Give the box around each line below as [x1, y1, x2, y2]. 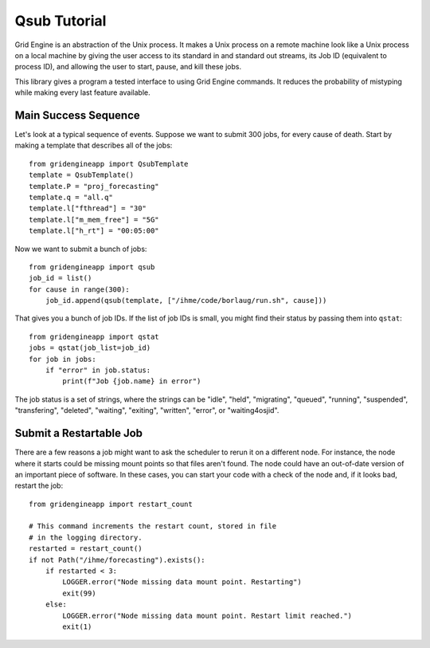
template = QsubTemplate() [29, 171, 135, 179]
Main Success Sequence [14, 108, 141, 122]
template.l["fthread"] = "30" [29, 204, 147, 213]
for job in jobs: [29, 355, 96, 363]
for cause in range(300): [29, 285, 131, 294]
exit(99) [62, 588, 96, 598]
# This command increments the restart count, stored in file [29, 522, 277, 531]
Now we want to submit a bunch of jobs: [14, 244, 147, 253]
